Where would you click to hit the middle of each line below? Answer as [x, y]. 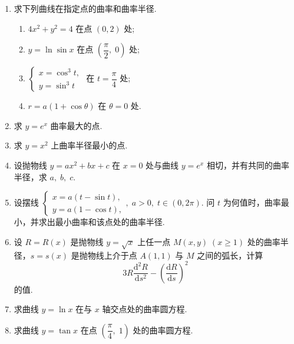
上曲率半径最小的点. [89, 145]
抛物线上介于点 [108, 255]
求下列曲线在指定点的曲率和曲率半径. [85, 8]
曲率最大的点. [76, 125]
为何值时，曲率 [252, 202]
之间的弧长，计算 [230, 255]
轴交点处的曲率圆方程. [145, 309]
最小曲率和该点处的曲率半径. [110, 222]
